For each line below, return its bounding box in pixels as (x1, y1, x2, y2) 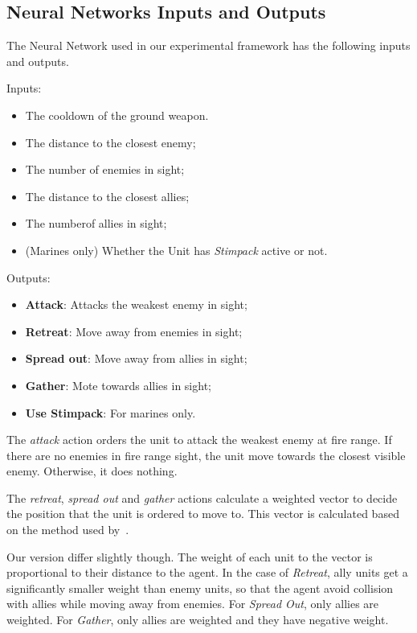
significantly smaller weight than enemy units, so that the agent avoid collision (6, 579, 394, 596)
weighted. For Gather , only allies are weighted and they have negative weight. (6, 611, 389, 628)
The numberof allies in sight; (25, 215, 167, 232)
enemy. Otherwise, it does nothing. (6, 462, 178, 479)
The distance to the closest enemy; (25, 134, 196, 150)
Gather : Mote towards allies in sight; (25, 376, 211, 393)
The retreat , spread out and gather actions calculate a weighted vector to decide (6, 489, 398, 506)
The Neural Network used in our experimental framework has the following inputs (6, 37, 411, 54)
